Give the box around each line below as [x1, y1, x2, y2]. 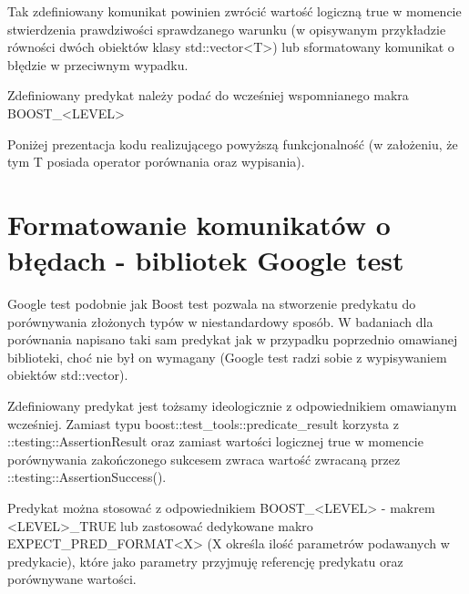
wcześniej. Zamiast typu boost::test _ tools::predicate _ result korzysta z [7, 414, 399, 433]
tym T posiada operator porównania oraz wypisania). [7, 152, 305, 171]
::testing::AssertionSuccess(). [7, 467, 167, 486]
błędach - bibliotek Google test [7, 241, 404, 279]
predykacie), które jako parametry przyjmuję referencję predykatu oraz [7, 551, 403, 570]
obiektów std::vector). [7, 365, 128, 384]
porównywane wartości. [7, 569, 137, 589]
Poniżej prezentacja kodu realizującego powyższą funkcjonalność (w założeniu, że [7, 134, 458, 153]
